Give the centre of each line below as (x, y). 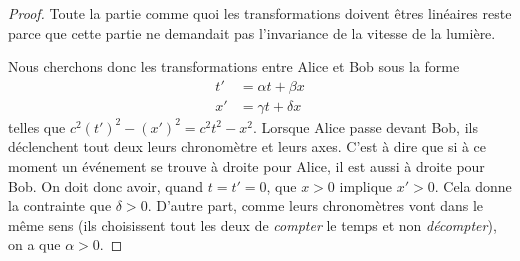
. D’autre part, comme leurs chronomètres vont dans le (315, 205)
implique (366, 185)
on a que (34, 244)
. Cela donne (473, 185)
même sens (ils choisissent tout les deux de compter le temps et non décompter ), (252, 224)
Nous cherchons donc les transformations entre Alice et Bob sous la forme (234, 66)
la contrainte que (60, 205)
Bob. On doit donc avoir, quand (106, 185)
